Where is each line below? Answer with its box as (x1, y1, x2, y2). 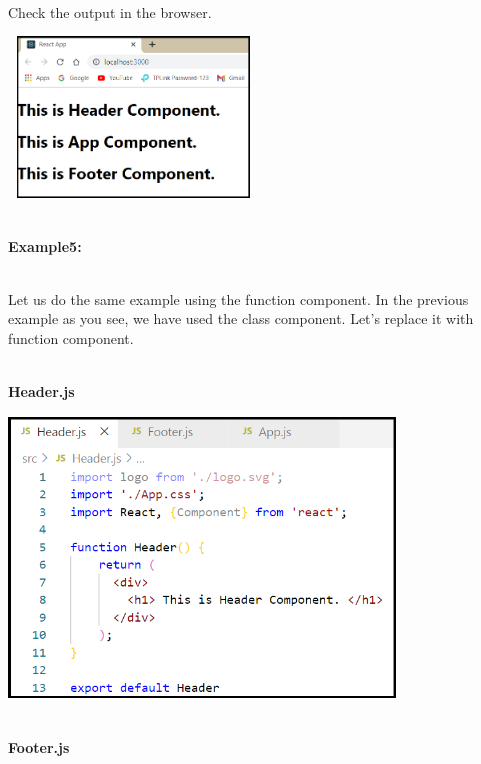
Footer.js (8, 737, 70, 758)
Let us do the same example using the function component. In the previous (8, 288, 469, 309)
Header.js (8, 381, 75, 402)
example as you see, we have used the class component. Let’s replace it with (8, 308, 474, 329)
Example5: (8, 235, 82, 256)
